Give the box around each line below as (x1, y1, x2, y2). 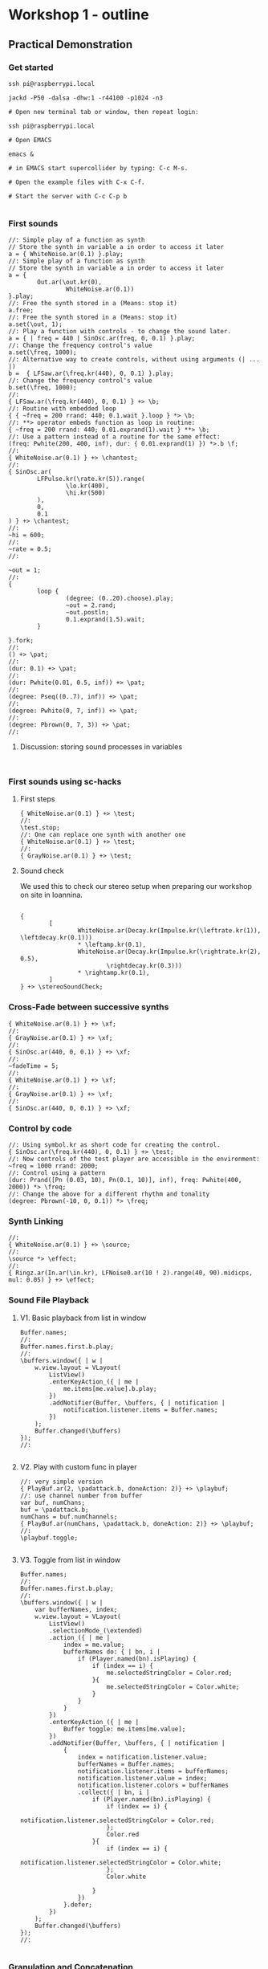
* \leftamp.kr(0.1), (77, 941, 147, 949)
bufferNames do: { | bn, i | (63, 1648, 160, 1656)
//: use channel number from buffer (19, 1491, 143, 1499)
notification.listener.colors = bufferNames (77, 1781, 229, 1789)
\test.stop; (19, 824, 60, 832)
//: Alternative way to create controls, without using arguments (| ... (8, 356, 261, 364)
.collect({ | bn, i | (77, 1788, 150, 1796)
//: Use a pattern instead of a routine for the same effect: (8, 433, 221, 441)
